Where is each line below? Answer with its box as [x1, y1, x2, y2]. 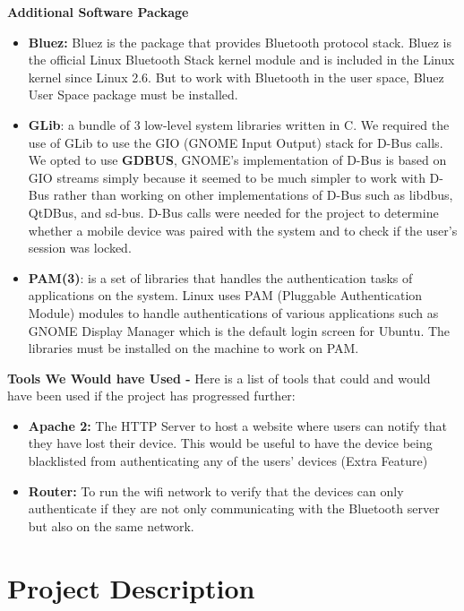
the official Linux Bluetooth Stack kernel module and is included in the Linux [28, 50, 455, 69]
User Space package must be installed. [28, 85, 238, 104]
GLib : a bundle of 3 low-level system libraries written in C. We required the [28, 115, 450, 133]
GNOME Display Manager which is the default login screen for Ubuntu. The [28, 321, 451, 340]
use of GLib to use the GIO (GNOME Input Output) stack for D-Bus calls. [28, 133, 443, 151]
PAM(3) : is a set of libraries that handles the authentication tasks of [28, 268, 413, 287]
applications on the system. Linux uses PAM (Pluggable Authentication [28, 286, 423, 305]
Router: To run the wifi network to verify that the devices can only [28, 481, 404, 500]
